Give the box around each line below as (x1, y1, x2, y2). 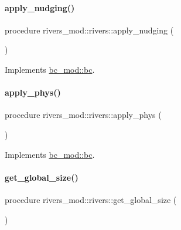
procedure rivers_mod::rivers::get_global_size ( (5, 193, 177, 205)
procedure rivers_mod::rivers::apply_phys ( (5, 109, 162, 121)
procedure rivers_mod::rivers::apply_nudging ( (5, 23, 174, 36)
